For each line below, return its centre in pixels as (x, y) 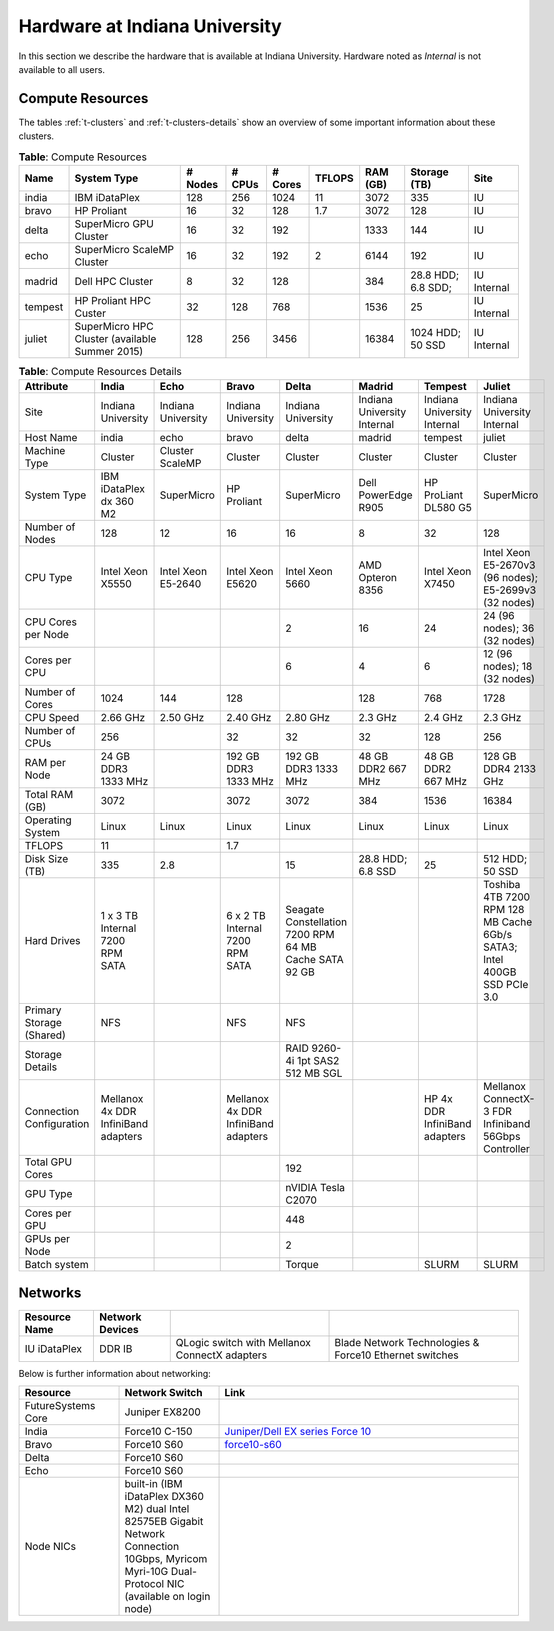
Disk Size (46, 859)
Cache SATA (314, 960)
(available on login (167, 1597)
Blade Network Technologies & (407, 1342)
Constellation (316, 922)
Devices (119, 1329)
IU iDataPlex (53, 1348)
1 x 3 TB (119, 916)
